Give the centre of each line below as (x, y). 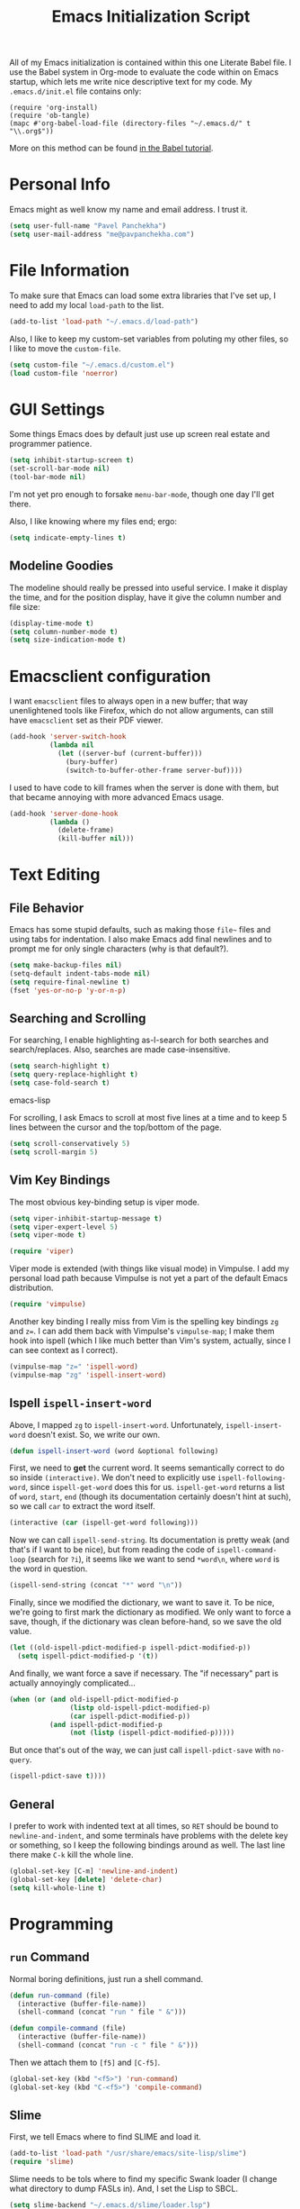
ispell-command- (247, 1550)
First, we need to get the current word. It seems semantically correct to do (147, 1468)
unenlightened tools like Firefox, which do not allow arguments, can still (141, 711)
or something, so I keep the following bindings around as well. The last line (147, 1845)
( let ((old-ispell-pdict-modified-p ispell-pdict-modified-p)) (130, 1648)
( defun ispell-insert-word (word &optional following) (114, 1451)
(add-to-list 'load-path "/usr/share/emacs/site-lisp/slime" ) (128, 2154)
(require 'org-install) (54, 108)
